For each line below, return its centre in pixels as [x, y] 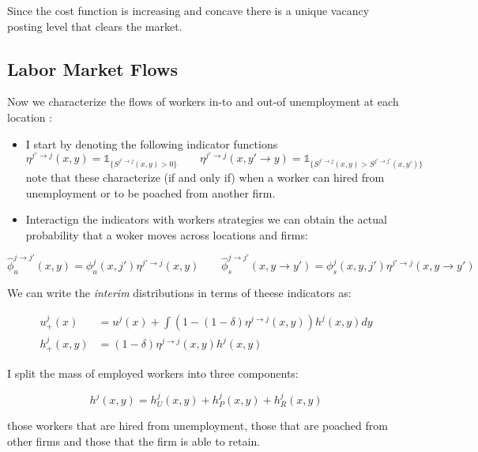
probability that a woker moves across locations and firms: [167, 234]
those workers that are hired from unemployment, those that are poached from [198, 426]
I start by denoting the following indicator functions [152, 143]
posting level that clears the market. [95, 26]
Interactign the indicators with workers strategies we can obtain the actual [206, 219]
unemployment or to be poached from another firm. [151, 192]
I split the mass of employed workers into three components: [153, 373]
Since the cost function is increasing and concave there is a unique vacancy [188, 10]
